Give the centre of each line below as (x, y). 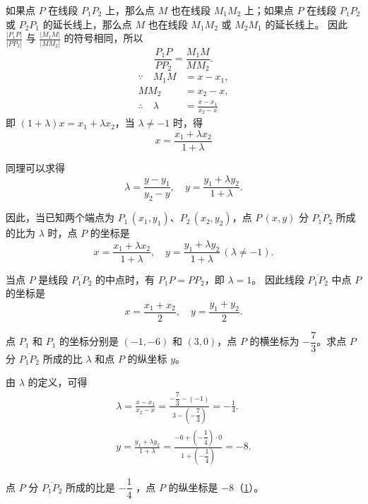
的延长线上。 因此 (307, 24)
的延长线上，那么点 (87, 24)
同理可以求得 (35, 167)
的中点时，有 (125, 279)
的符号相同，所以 (103, 38)
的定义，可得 (58, 382)
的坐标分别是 (89, 341)
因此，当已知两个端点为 (60, 217)
